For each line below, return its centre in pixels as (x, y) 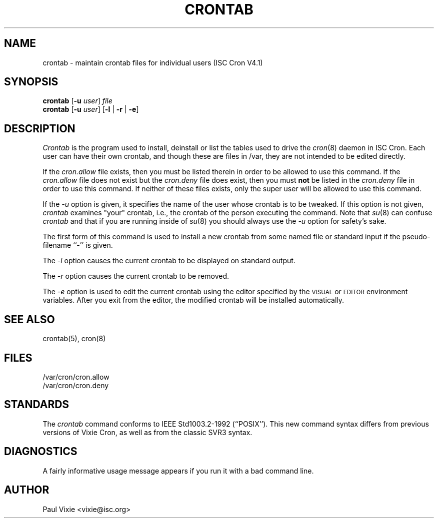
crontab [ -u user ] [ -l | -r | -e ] (91, 109)
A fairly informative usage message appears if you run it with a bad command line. (178, 471)
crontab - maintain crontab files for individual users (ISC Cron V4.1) (153, 62)
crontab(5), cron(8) (74, 339)
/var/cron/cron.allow (76, 377)
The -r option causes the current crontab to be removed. (136, 276)
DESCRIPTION (40, 128)
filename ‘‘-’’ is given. (78, 245)
